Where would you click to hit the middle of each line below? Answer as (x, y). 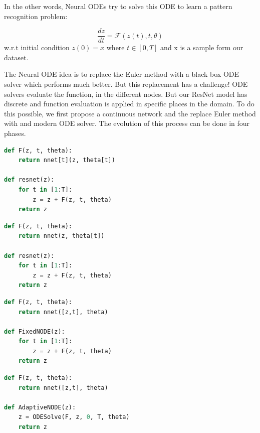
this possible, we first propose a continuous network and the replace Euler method (130, 113)
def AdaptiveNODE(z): (40, 407)
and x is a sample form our (202, 47)
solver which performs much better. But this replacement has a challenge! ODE (126, 84)
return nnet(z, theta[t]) (61, 236)
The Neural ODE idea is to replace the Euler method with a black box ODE (121, 74)
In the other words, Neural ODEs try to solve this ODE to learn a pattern (118, 6)
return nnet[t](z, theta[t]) (67, 160)
